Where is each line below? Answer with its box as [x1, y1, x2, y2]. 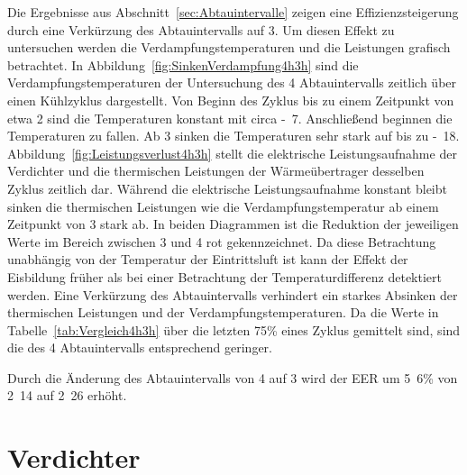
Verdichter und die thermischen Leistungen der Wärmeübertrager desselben [7, 161, 425, 180]
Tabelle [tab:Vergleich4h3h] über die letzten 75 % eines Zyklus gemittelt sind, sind [7, 320, 461, 339]
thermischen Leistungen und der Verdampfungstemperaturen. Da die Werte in [7, 303, 439, 322]
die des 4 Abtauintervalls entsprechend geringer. [7, 338, 272, 357]
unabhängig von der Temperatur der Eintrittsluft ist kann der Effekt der [7, 250, 408, 269]
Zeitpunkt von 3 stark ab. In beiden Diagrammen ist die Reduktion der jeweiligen [7, 215, 459, 233]
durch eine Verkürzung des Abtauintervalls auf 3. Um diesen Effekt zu [7, 20, 395, 39]
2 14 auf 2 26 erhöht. [7, 386, 127, 405]
